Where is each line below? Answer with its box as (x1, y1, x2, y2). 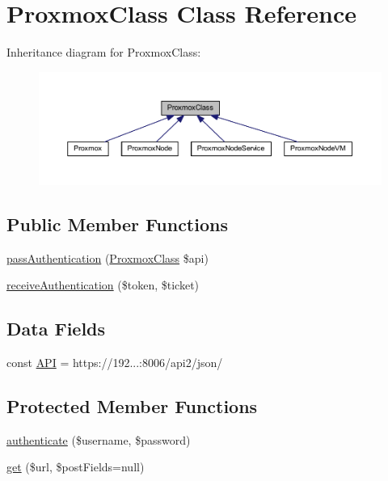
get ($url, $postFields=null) (6, 458, 145, 475)
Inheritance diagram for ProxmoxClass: (6, 44, 201, 61)
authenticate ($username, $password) (6, 431, 191, 448)
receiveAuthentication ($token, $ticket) (6, 276, 200, 293)
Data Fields (6, 316, 106, 341)
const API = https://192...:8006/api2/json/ (6, 353, 223, 370)
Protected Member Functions (6, 393, 258, 418)
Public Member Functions (6, 211, 228, 236)
